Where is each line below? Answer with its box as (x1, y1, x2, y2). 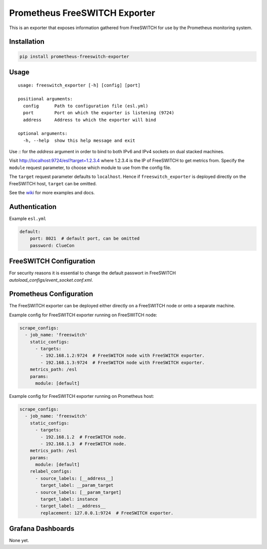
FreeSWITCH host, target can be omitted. (9, 180, 97, 186)
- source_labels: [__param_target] (35, 489, 122, 495)
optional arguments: (18, 131, 68, 136)
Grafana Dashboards (9, 524, 75, 533)
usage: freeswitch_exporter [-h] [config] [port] (18, 82, 141, 88)
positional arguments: (18, 96, 73, 102)
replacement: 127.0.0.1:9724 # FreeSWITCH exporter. (40, 510, 174, 516)
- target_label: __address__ (35, 503, 106, 509)
